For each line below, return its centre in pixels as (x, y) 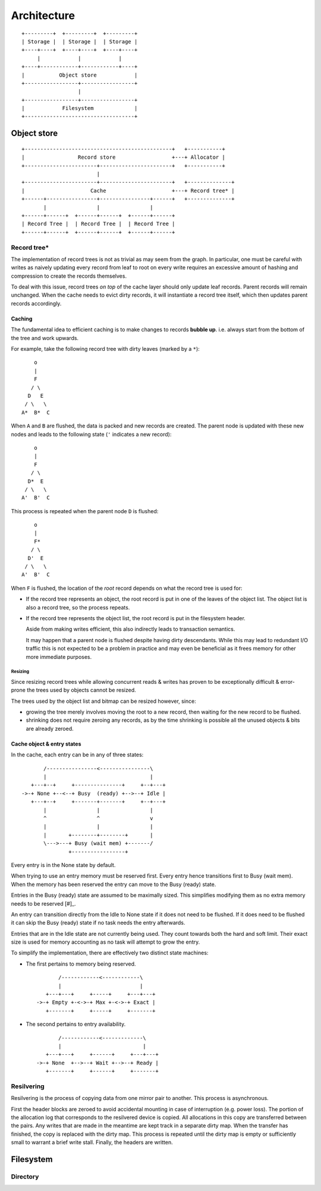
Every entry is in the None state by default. (63, 865)
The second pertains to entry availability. (76, 1024)
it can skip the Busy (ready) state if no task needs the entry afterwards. (98, 923)
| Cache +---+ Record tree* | (128, 191)
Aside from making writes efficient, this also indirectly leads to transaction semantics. (130, 629)
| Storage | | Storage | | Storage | (80, 41)
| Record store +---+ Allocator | (123, 157)
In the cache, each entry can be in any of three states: (77, 755)
